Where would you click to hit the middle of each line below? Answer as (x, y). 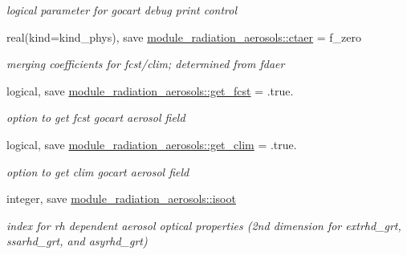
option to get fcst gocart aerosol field (96, 117)
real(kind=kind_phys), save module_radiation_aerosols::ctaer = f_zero (184, 36)
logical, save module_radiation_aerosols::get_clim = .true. (152, 144)
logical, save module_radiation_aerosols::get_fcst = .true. (150, 90)
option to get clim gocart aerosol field (98, 171)
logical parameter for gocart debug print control (122, 10)
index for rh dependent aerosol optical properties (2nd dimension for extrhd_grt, (204, 225)
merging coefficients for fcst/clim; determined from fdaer (146, 64)
